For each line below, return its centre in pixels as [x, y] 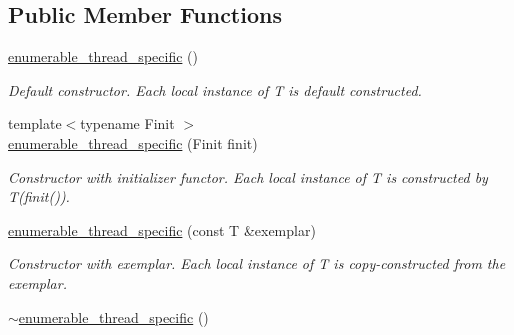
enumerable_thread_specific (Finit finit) [133, 142]
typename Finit [127, 123]
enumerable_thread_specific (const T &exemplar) [162, 229]
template [35, 123]
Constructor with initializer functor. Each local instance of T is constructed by [248, 176]
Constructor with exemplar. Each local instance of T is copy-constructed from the [257, 263]
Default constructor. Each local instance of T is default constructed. [215, 89]
